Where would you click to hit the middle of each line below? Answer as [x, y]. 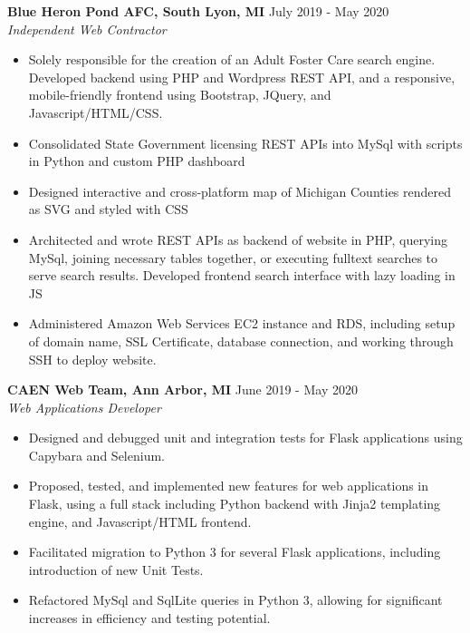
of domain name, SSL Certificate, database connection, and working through [241, 341]
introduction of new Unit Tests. [116, 569]
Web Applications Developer [84, 407]
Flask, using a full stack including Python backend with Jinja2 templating [235, 504]
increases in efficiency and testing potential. [149, 618]
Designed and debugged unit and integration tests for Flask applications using [245, 438]
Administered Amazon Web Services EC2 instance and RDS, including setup [242, 323]
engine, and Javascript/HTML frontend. [140, 521]
